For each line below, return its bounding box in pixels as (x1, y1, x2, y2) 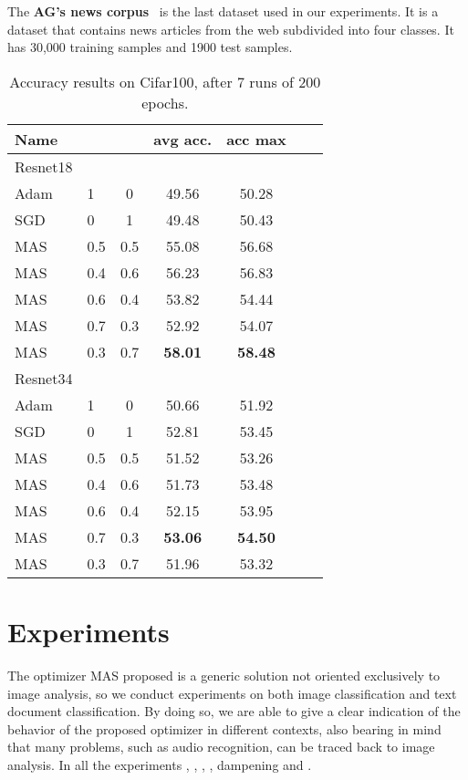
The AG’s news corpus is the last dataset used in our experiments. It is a (7, 2, 439, 20)
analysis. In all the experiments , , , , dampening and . (7, 754, 312, 774)
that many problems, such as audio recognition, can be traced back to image (7, 737, 435, 756)
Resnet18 (15, 155, 73, 177)
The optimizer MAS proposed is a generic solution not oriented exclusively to (7, 665, 441, 684)
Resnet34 (15, 367, 73, 389)
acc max (226, 128, 286, 150)
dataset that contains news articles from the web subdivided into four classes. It (7, 19, 454, 38)
